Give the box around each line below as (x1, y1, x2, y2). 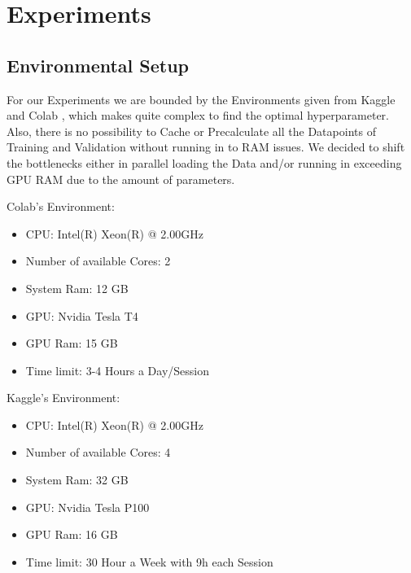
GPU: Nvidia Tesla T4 (25, 307, 138, 324)
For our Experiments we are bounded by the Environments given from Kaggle (7, 90, 396, 107)
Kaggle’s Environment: (7, 389, 120, 406)
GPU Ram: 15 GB (25, 335, 118, 352)
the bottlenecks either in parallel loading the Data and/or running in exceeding (7, 154, 402, 171)
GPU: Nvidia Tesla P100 (25, 498, 150, 515)
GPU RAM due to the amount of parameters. (7, 170, 235, 187)
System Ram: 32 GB (25, 471, 129, 488)
